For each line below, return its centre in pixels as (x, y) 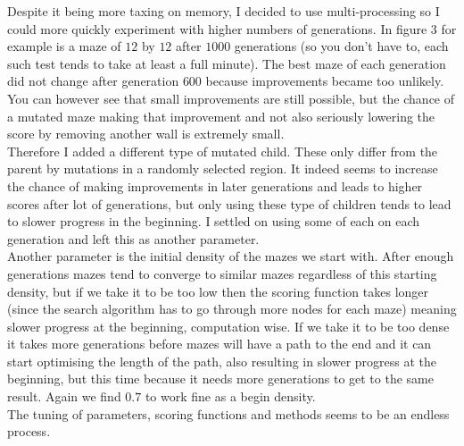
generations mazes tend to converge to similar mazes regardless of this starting (222, 273)
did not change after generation (93, 81)
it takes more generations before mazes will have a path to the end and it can (220, 344)
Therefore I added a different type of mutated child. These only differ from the (223, 151)
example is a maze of (64, 46)
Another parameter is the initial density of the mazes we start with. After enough (231, 256)
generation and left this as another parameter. (133, 238)
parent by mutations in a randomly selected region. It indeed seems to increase (223, 168)
